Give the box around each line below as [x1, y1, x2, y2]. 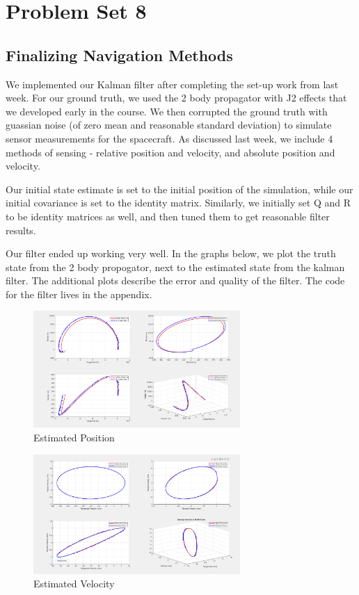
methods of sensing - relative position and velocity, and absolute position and [6, 145, 335, 159]
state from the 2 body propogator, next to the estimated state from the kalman [6, 259, 345, 274]
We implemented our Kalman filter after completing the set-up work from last [6, 76, 339, 91]
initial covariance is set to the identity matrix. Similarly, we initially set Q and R [6, 195, 351, 210]
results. [6, 222, 36, 237]
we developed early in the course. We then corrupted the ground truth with [6, 104, 328, 118]
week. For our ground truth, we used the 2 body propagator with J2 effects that [6, 90, 347, 105]
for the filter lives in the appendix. [6, 286, 152, 301]
